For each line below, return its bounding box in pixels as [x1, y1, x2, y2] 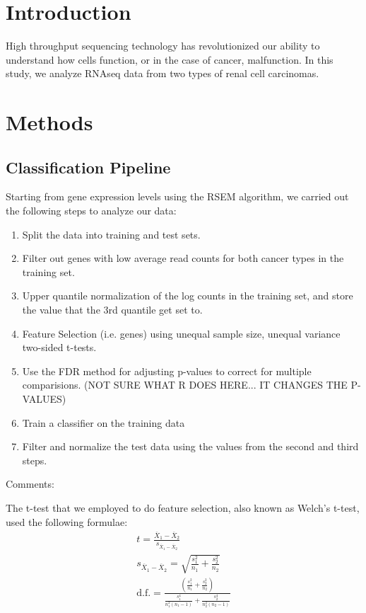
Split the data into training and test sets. [22, 227, 201, 241]
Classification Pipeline [6, 156, 171, 178]
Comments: [6, 476, 54, 491]
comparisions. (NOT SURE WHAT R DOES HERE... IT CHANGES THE [22, 377, 348, 392]
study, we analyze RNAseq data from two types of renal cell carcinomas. [6, 66, 319, 81]
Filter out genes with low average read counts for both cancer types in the [22, 251, 344, 265]
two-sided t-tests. [22, 340, 97, 355]
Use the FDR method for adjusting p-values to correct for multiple [22, 363, 312, 378]
